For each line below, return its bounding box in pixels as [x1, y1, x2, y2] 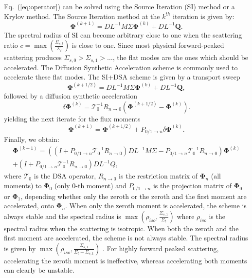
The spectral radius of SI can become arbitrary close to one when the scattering [4, 29, 242, 40]
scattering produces [4, 52, 62, 62]
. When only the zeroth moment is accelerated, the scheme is [65, 200, 247, 211]
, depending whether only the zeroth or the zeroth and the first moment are [20, 191, 247, 201]
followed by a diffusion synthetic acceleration [4, 91, 137, 101]
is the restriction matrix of [119, 171, 198, 181]
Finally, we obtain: [4, 134, 59, 144]
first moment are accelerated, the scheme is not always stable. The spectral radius [4, 233, 248, 243]
